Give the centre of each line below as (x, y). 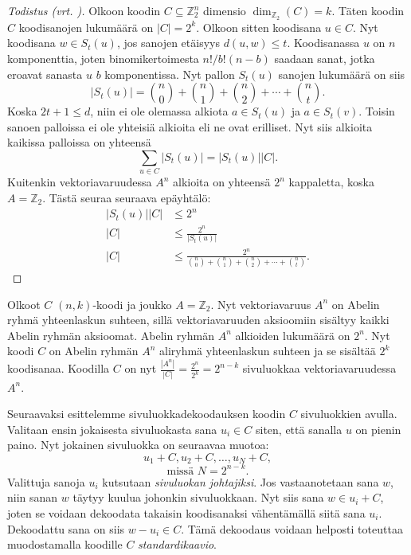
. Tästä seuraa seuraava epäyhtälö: (127, 197)
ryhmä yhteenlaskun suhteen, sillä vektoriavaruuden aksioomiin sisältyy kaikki (198, 320)
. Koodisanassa (323, 43)
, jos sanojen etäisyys (168, 43)
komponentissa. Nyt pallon (170, 74)
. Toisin (377, 111)
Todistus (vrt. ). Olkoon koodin (84, 10)
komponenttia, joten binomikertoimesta (103, 59)
